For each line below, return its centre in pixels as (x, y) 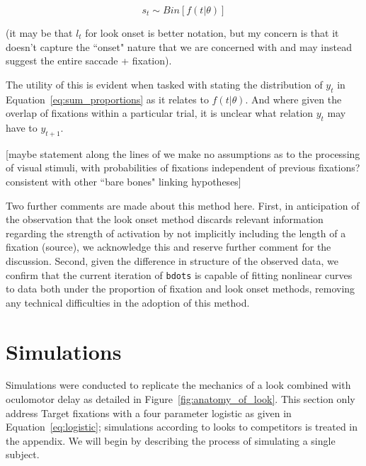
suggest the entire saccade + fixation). (89, 61)
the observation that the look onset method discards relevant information (165, 219)
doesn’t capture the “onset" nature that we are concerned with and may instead (179, 46)
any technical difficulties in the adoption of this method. (128, 302)
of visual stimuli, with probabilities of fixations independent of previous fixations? (183, 167)
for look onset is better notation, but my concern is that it (212, 33)
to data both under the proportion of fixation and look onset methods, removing (181, 289)
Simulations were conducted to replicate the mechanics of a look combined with (178, 385)
